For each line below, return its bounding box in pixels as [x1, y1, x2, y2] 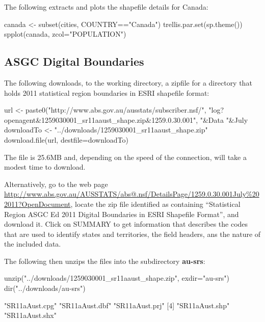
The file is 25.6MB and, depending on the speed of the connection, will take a [4, 151, 247, 162]
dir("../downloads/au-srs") [4, 283, 86, 293]
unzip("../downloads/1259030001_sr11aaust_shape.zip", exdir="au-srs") [4, 273, 229, 283]
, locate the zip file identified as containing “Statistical [70, 198, 241, 209]
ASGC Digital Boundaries [4, 53, 144, 69]
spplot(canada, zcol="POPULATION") [4, 29, 126, 39]
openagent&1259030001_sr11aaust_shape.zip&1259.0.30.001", [4, 114, 198, 125]
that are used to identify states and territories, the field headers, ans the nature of [4, 228, 261, 239]
